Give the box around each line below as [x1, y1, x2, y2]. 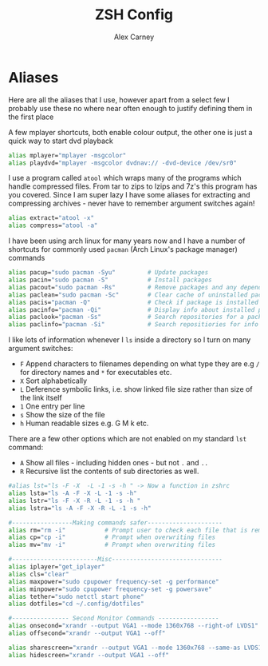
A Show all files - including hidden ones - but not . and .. [19, 458, 209, 468]
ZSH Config [94, 6, 174, 24]
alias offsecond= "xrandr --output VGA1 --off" [8, 629, 166, 637]
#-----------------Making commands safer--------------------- [8, 518, 223, 527]
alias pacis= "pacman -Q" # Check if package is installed [8, 298, 259, 306]
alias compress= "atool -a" [8, 221, 98, 229]
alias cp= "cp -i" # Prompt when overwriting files [8, 533, 216, 541]
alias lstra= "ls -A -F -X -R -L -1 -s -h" [8, 504, 152, 512]
